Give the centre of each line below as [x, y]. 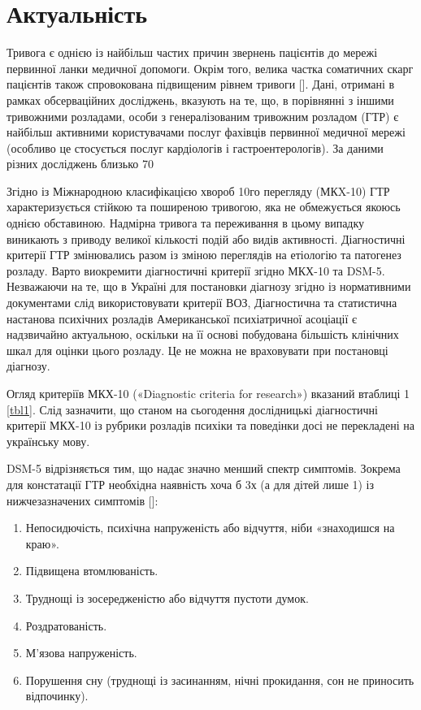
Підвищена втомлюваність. [92, 571]
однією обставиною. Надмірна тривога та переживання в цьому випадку [186, 223]
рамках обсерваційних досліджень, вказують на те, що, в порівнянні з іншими [200, 100]
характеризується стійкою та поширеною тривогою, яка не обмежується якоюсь [204, 207]
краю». [42, 543]
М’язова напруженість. [81, 653]
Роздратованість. [66, 625]
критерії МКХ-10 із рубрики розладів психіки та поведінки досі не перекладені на [210, 425]
